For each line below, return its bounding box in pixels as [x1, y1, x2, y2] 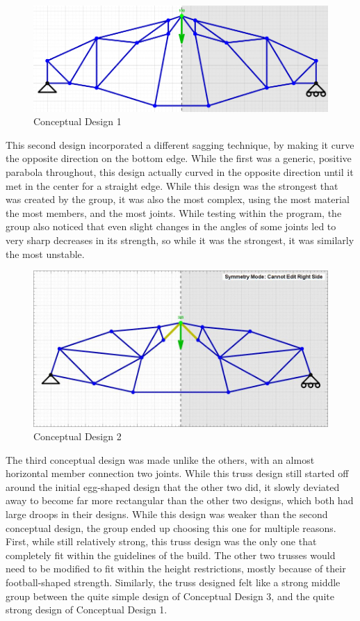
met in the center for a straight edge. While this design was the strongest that [6, 178, 338, 193]
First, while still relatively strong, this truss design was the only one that [6, 534, 317, 549]
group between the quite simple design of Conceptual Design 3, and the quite [6, 588, 334, 603]
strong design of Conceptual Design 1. [6, 602, 167, 617]
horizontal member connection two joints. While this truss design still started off [6, 466, 349, 481]
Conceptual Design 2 [33, 429, 122, 444]
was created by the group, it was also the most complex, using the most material [6, 192, 350, 207]
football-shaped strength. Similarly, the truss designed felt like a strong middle [6, 575, 341, 590]
